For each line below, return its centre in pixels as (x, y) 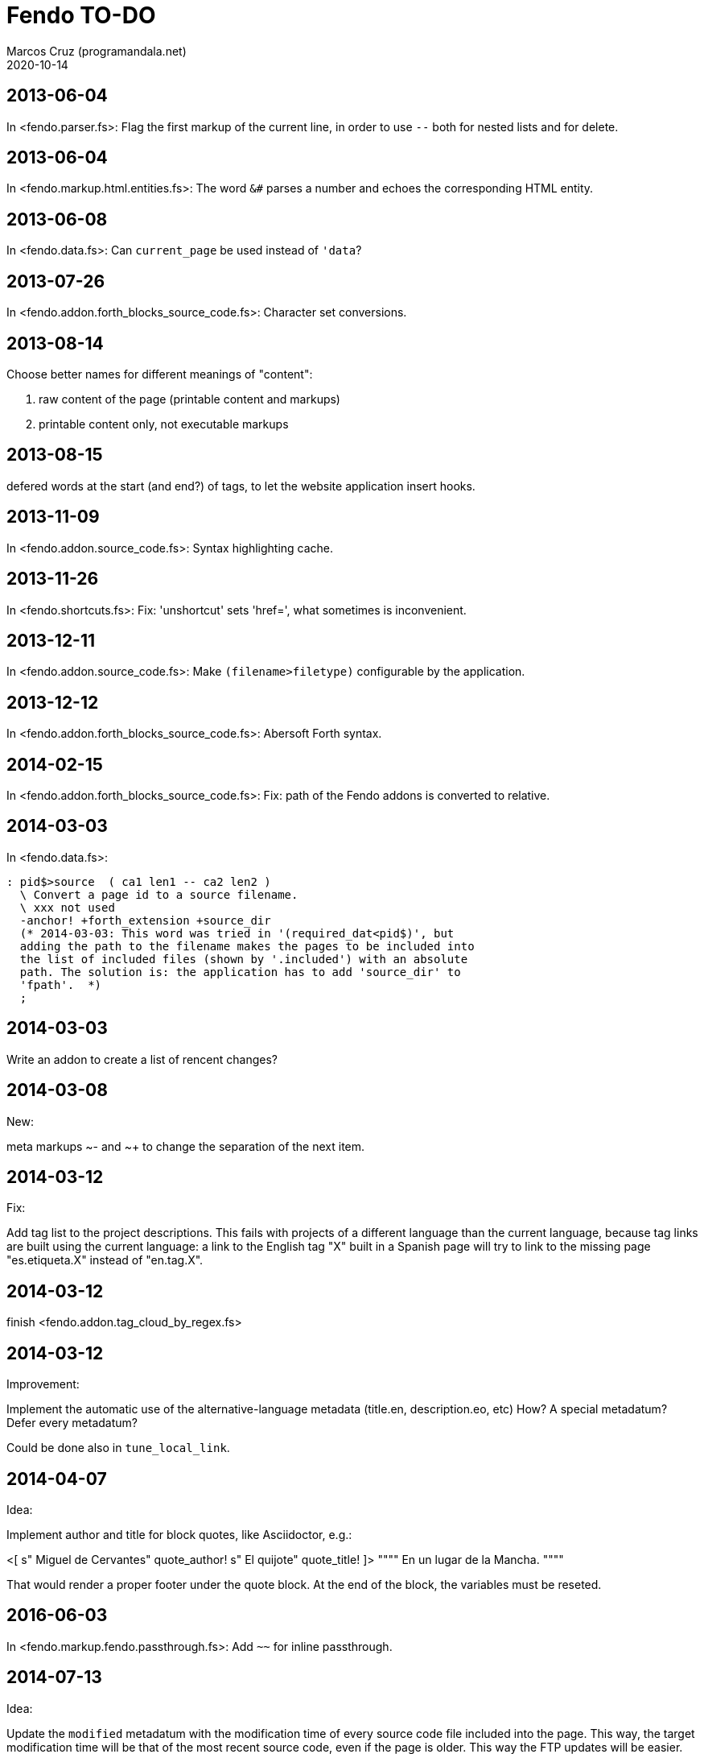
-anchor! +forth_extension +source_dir (145, 920)
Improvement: (43, 1384)
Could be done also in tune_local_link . (118, 1448)
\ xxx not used (67, 907)
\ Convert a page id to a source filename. (159, 894)
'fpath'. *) (61, 985)
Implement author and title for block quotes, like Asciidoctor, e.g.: (179, 1534)
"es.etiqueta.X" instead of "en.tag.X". (105, 1260)
